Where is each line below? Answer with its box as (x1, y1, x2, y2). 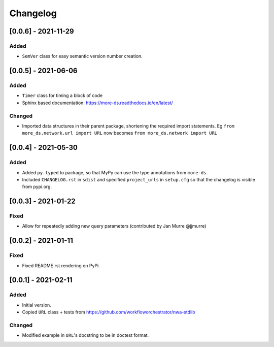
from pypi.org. (22, 183, 52, 190)
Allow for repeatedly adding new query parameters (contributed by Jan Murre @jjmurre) (22, 223, 207, 229)
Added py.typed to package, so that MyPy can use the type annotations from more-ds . (22, 169, 208, 175)
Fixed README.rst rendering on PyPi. (22, 262, 100, 269)
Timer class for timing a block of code (22, 92, 103, 99)
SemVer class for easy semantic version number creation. (22, 53, 143, 59)
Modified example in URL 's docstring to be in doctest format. (22, 332, 149, 338)
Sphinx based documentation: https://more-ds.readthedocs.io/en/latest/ (22, 100, 174, 106)
